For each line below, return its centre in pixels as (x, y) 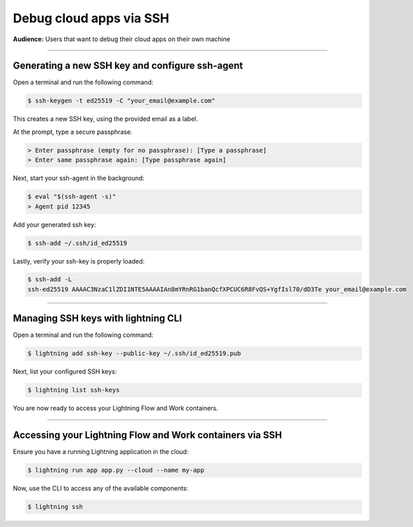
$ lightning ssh (55, 507)
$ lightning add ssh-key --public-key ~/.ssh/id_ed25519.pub (134, 353)
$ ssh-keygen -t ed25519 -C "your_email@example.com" (121, 101)
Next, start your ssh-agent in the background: (78, 178)
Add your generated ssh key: (54, 224)
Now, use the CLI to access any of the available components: (100, 489)
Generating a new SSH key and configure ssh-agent (128, 66)
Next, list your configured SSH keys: (65, 372)
